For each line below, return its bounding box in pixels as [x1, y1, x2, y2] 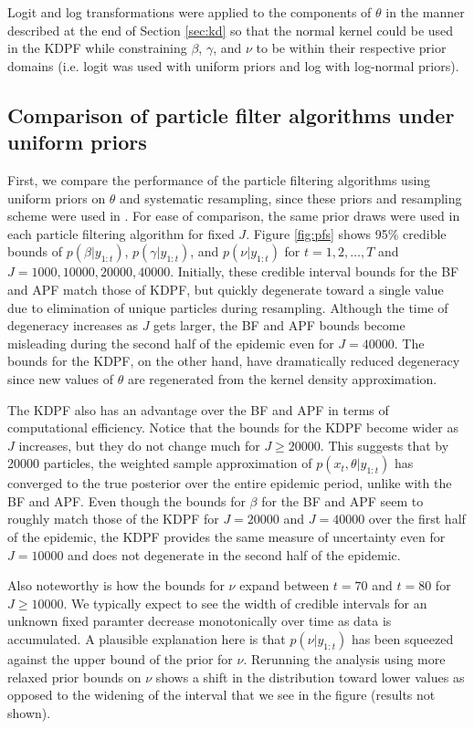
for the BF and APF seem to [261, 491, 424, 510]
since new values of [7, 369, 114, 388]
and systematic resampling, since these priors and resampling [120, 188, 462, 207]
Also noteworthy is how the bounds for [7, 576, 225, 595]
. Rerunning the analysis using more [243, 650, 446, 669]
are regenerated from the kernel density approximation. [127, 369, 437, 388]
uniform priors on [7, 188, 106, 207]
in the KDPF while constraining [7, 38, 187, 57]
